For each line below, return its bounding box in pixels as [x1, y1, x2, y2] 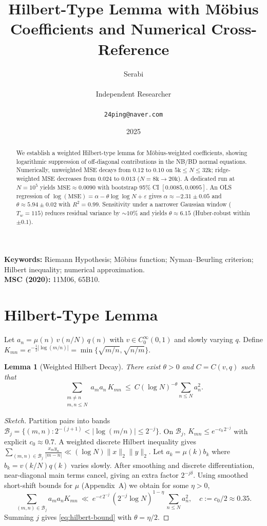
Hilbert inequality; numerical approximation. [4, 264, 145, 274]
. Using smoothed [193, 469, 248, 480]
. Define [238, 334, 263, 345]
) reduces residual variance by [41, 208, 120, 217]
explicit [4, 436, 27, 446]
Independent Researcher [96, 88, 171, 99]
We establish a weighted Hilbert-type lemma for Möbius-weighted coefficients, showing [16, 148, 247, 157]
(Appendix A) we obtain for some [81, 479, 189, 490]
